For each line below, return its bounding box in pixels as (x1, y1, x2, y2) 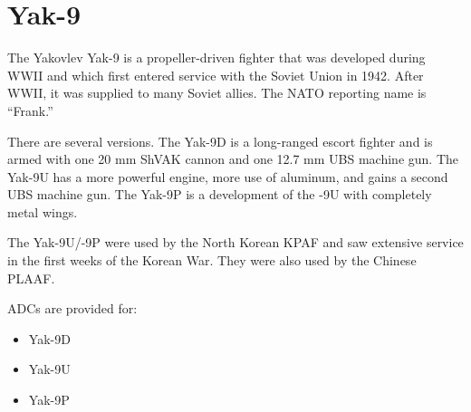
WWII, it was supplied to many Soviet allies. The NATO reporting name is (7, 83, 427, 102)
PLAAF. (7, 268, 55, 287)
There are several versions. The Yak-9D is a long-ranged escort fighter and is (7, 131, 433, 150)
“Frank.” (7, 101, 53, 120)
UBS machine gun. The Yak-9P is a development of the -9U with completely (7, 185, 432, 204)
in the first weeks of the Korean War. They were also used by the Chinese (7, 251, 417, 270)
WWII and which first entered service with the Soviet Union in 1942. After (7, 65, 424, 84)
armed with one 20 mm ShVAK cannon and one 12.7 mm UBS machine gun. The (7, 149, 458, 168)
